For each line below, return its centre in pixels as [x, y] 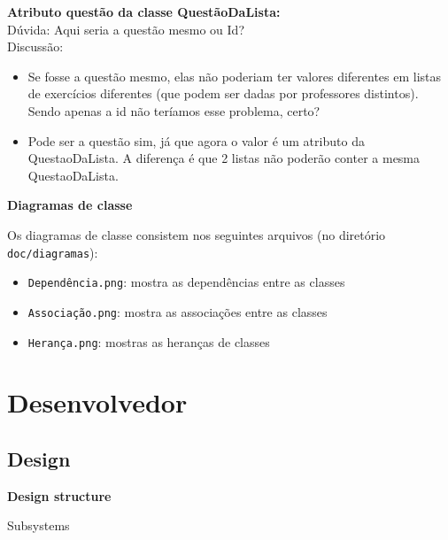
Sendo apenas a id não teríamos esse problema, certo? [174, 110]
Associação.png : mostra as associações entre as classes [178, 311]
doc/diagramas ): [53, 252]
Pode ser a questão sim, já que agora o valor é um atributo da [196, 140]
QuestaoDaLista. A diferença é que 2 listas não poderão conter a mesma [224, 158]
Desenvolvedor [97, 402]
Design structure [59, 495]
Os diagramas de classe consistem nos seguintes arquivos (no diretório [197, 234]
